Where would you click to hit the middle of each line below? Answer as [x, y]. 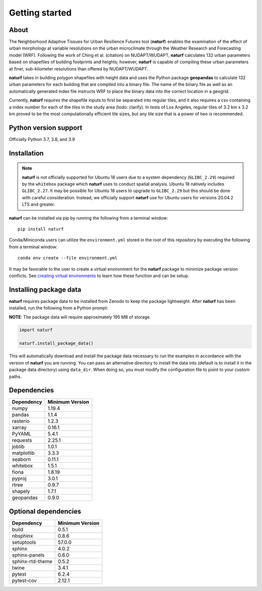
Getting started [40, 13]
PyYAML [22, 434]
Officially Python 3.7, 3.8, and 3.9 [42, 139]
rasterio [21, 421]
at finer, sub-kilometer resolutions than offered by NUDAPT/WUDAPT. [79, 69]
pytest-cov [24, 581]
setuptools [24, 542]
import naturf [36, 330]
